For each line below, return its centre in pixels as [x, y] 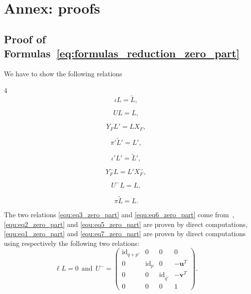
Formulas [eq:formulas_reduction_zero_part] [122, 53]
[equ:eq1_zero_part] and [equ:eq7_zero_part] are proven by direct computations [125, 233]
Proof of [25, 39]
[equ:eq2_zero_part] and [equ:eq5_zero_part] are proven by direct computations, [126, 224]
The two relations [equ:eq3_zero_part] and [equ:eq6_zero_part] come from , [119, 214]
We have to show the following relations [63, 73]
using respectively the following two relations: [72, 243]
